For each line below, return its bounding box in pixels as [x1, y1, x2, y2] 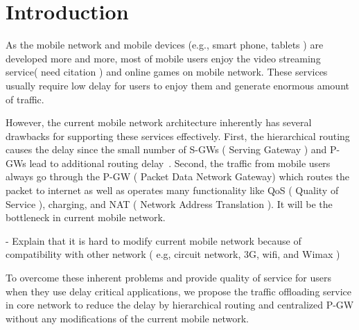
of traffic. [6, 92, 44, 106]
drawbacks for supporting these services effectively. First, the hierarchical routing [6, 128, 350, 143]
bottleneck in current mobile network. [6, 210, 166, 225]
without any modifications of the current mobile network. [6, 311, 249, 325]
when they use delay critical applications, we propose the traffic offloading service [6, 284, 351, 298]
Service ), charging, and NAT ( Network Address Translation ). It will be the [6, 196, 333, 211]
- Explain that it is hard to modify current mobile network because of [6, 233, 301, 247]
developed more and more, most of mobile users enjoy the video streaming [6, 51, 321, 65]
